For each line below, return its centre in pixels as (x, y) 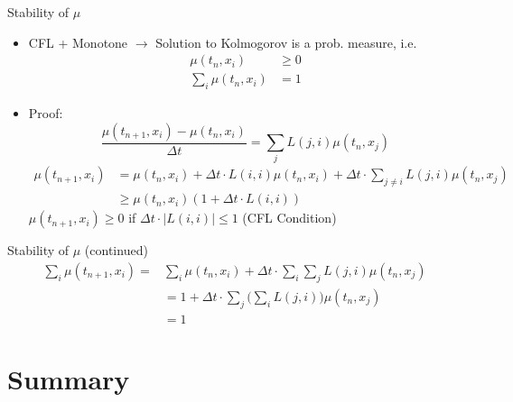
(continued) (116, 250)
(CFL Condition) (289, 218)
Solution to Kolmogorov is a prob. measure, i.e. (286, 42)
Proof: (46, 113)
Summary (69, 378)
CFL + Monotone (78, 42)
